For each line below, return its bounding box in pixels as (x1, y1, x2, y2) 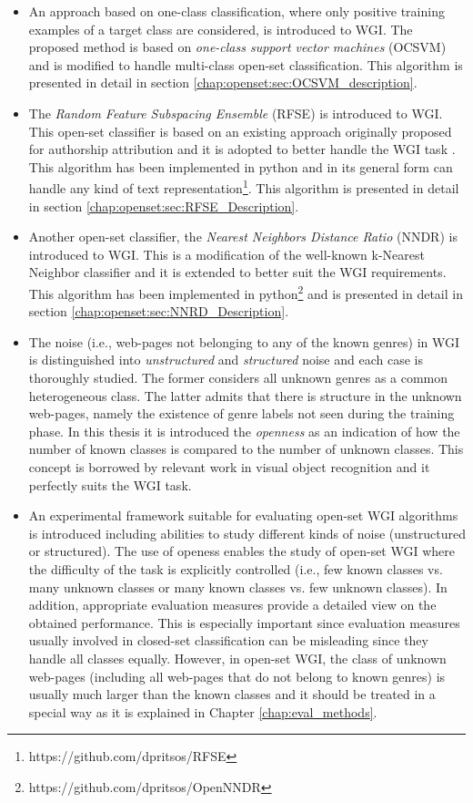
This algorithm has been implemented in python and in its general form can (28, 157, 453, 176)
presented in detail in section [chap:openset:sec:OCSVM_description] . (28, 73, 418, 92)
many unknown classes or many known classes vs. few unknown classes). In (28, 577, 448, 596)
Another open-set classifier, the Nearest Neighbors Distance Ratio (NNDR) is (28, 227, 458, 246)
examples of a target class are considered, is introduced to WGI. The (28, 19, 413, 38)
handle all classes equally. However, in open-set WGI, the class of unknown (28, 648, 447, 667)
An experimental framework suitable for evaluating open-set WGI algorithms (28, 506, 458, 525)
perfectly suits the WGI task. (28, 475, 192, 494)
